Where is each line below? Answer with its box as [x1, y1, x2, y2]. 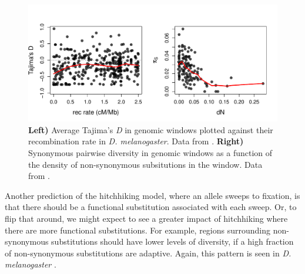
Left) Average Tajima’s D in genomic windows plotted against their [28, 123, 273, 136]
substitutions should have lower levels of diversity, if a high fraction [51, 235, 294, 248]
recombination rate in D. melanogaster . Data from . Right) [28, 135, 244, 147]
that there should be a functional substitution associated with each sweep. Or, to [5, 201, 297, 213]
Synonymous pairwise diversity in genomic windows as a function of [28, 146, 273, 158]
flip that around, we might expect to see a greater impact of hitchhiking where [5, 212, 288, 224]
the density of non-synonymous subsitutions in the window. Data [28, 158, 263, 170]
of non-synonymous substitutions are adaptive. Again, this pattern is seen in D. [5, 246, 291, 259]
